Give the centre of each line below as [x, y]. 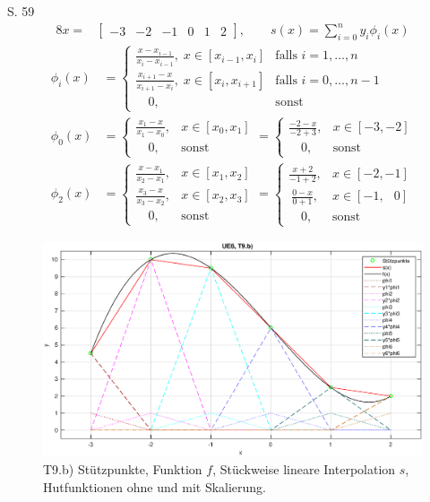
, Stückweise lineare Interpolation [304, 469]
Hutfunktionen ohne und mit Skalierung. [155, 486]
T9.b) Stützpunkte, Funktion [123, 469]
